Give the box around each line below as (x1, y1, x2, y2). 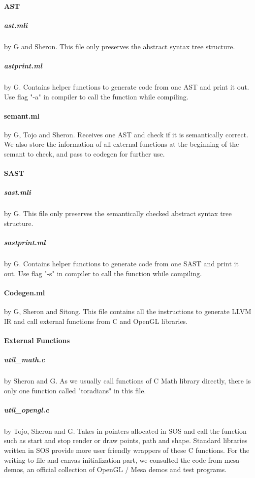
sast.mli (4, 187, 31, 197)
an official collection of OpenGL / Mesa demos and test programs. (27, 464, 227, 475)
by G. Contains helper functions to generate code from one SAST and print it (4, 258, 239, 269)
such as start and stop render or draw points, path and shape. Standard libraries (4, 435, 248, 446)
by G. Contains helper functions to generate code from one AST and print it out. (4, 81, 249, 92)
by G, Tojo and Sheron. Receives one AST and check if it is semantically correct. (4, 129, 249, 139)
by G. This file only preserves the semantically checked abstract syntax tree (4, 208, 232, 219)
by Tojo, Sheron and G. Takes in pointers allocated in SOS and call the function (4, 425, 247, 436)
